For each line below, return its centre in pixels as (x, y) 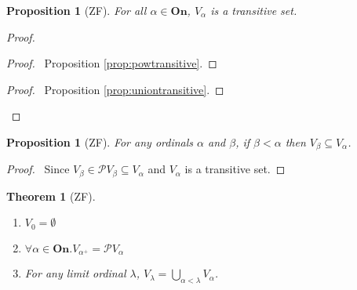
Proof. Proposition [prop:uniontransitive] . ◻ (115, 89)
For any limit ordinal (75, 273)
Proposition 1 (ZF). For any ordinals (100, 141)
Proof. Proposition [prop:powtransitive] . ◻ (112, 63)
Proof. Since (38, 169)
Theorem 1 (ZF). (51, 196)
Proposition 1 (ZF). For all (76, 10)
